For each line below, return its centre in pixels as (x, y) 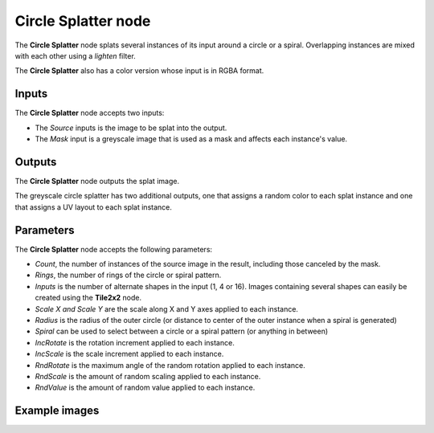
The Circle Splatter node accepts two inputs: (90, 113)
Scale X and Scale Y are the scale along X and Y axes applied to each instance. (167, 308)
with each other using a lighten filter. (75, 55)
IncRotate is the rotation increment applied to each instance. (135, 342)
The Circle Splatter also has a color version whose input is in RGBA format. (139, 71)
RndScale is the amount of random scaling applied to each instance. (148, 376)
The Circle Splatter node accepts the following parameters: (114, 249)
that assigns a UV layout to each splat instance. (94, 207)
